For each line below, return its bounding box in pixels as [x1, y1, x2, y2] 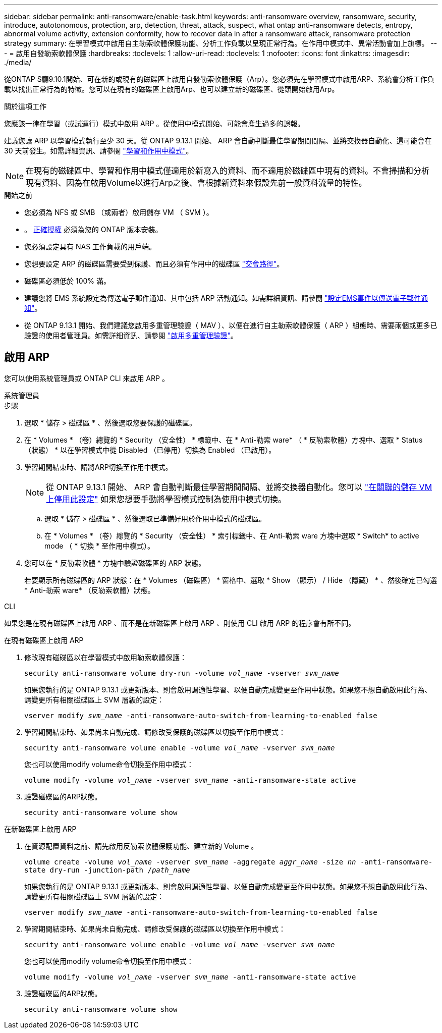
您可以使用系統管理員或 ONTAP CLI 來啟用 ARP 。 [4, 373, 169, 383]
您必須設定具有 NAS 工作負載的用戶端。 [24, 242, 156, 251]
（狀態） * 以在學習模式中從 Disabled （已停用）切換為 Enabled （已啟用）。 [24, 445, 276, 454]
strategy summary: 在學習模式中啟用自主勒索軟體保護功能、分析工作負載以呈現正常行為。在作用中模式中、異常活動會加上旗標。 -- [4, 39, 437, 47]
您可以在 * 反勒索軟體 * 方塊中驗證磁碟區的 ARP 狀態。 [24, 558, 206, 567]
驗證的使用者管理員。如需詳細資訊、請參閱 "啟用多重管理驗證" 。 [24, 331, 238, 340]
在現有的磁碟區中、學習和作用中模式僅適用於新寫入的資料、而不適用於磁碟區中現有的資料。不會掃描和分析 [26, 166, 430, 176]
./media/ [4, 58, 32, 67]
